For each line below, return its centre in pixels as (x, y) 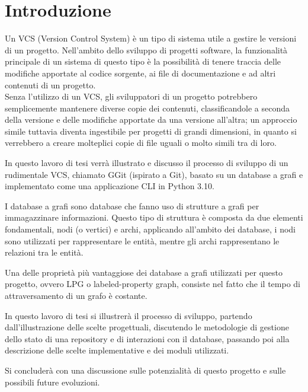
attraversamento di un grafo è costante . (76, 295)
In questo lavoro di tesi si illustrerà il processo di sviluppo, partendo (129, 315)
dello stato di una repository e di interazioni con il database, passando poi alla (147, 338)
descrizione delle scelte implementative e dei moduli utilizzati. (117, 350)
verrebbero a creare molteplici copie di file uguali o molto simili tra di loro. (141, 143)
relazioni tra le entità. (44, 252)
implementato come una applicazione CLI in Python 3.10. (110, 186)
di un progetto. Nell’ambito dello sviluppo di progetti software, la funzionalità (146, 50)
